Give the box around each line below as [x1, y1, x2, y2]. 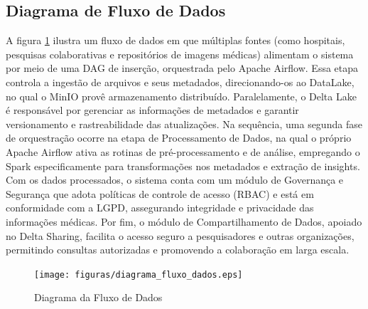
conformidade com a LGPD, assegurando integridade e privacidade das [6, 200, 314, 215]
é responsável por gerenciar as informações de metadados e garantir [6, 103, 299, 117]
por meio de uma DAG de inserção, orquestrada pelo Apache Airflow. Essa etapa [6, 61, 359, 75]
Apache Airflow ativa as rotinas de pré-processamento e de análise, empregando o [6, 144, 360, 159]
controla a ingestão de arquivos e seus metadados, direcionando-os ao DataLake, [6, 74, 355, 89]
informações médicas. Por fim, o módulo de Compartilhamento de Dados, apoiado [6, 214, 362, 229]
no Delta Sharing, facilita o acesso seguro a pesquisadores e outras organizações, [6, 228, 355, 243]
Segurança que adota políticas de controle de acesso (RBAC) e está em [6, 186, 314, 201]
